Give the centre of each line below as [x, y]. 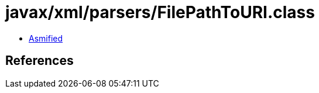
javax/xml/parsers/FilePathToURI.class [160, 12]
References [40, 61]
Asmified [46, 38]
